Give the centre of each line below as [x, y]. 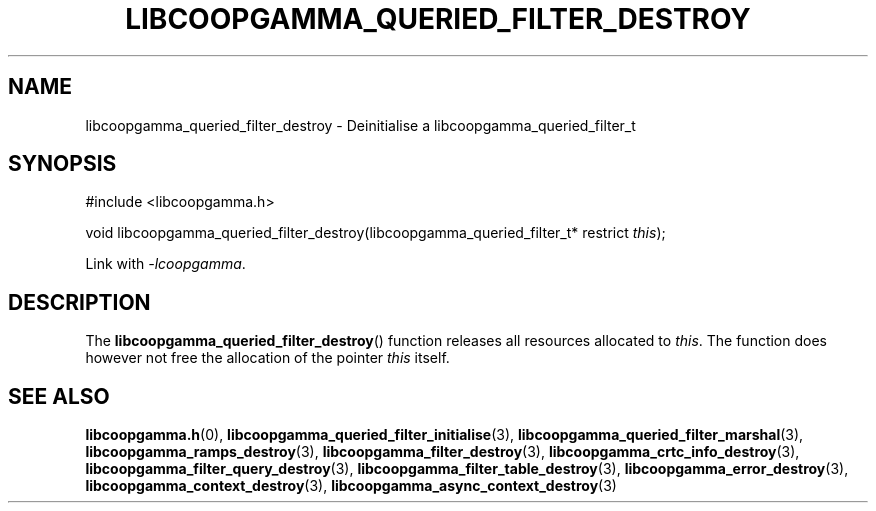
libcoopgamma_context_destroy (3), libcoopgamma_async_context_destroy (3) [351, 486]
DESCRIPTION [79, 302]
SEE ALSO [59, 396]
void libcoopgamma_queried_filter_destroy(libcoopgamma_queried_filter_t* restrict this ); [375, 233]
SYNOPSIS [62, 164]
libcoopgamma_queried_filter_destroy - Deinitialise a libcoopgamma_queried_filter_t [360, 125]
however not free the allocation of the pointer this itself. [267, 358]
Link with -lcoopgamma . [165, 264]
